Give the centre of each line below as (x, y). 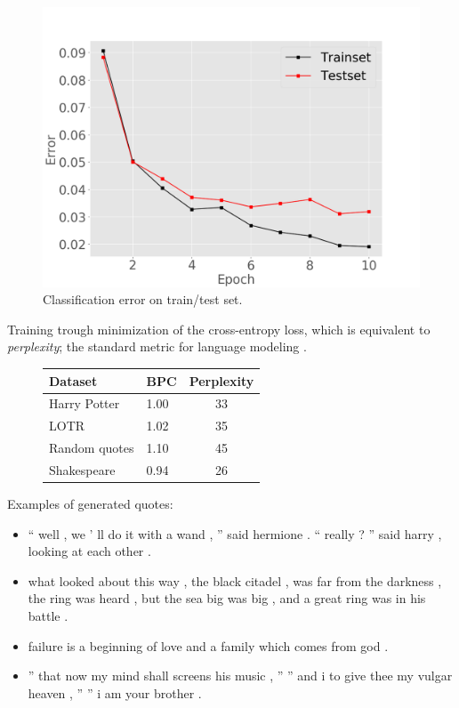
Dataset (73, 380)
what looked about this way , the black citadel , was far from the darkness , (235, 580)
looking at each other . (89, 551)
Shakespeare (82, 469)
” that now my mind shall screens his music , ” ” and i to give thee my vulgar (240, 676)
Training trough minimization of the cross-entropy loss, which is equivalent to (219, 329)
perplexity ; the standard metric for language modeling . (157, 346)
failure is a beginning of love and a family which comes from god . (208, 645)
